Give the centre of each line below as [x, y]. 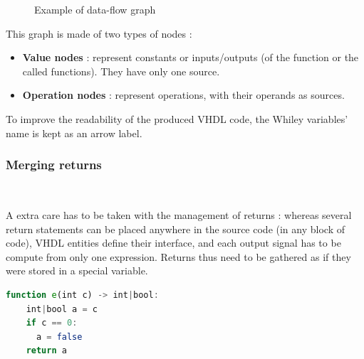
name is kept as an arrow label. [74, 133]
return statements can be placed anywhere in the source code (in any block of [175, 229]
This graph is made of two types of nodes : [99, 33]
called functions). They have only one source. [121, 71]
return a [46, 351]
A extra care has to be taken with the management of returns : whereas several [179, 214]
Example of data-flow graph [95, 9]
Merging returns [54, 165]
